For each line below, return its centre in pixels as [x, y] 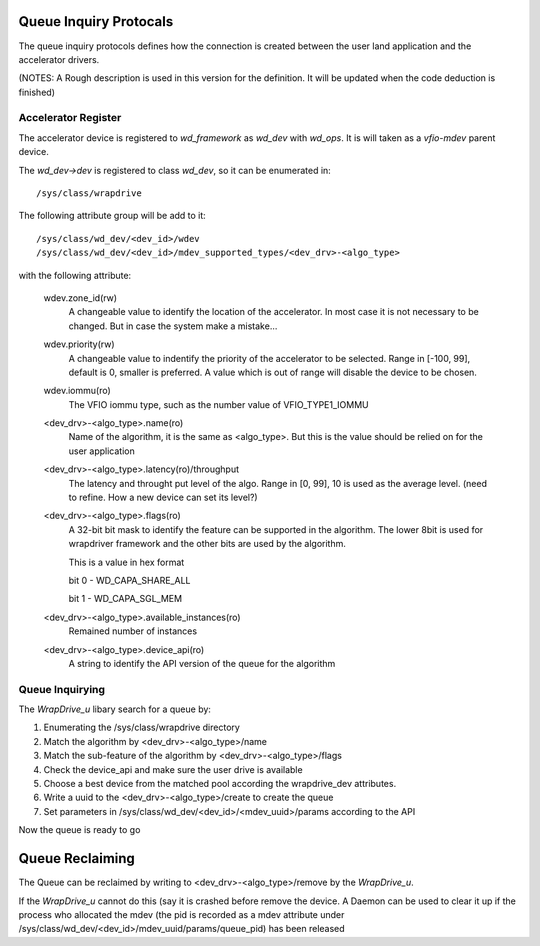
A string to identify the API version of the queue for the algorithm [202, 663]
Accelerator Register [70, 118]
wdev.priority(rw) [79, 344]
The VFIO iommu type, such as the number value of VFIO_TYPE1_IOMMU [218, 404]
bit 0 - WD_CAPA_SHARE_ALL [129, 580]
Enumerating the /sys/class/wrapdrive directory [141, 727]
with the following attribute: [75, 275]
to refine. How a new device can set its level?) [163, 497]
